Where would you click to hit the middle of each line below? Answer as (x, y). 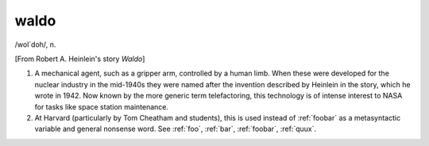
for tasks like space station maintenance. (102, 106)
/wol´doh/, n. (35, 44)
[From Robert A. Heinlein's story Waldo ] (80, 59)
